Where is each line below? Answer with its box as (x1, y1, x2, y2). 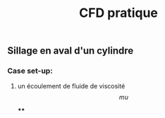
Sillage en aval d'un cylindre (7, 45, 134, 57)
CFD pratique (78, 5, 159, 21)
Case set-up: (7, 66, 53, 76)
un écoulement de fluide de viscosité (17, 82, 126, 90)
